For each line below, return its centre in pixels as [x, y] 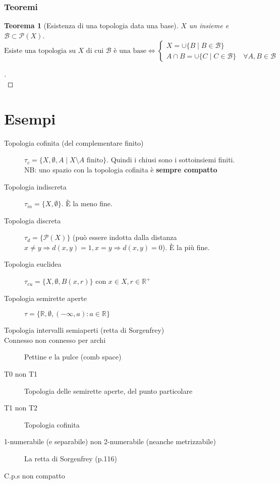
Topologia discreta [33, 220]
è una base [130, 51]
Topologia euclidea [33, 264]
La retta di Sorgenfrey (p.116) [71, 458]
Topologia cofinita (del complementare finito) [74, 142]
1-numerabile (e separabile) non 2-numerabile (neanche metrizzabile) [110, 441]
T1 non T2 [21, 408]
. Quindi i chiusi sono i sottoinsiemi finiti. [171, 160]
